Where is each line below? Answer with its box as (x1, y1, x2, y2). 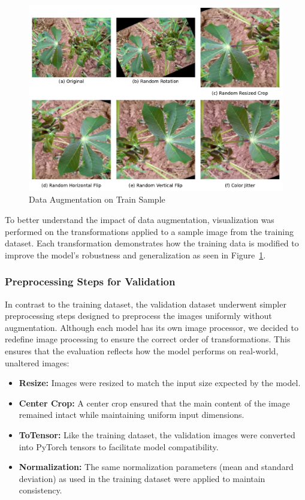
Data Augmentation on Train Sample (29, 193, 165, 206)
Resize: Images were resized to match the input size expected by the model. (19, 376, 301, 389)
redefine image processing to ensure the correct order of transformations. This (5, 333, 291, 345)
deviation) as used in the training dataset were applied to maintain (19, 472, 265, 484)
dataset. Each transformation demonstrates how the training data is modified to (5, 237, 299, 249)
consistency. (19, 484, 62, 496)
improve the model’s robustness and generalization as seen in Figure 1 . (5, 248, 266, 261)
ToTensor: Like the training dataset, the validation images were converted (19, 428, 295, 441)
